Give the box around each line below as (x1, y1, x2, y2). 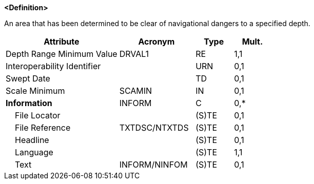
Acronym (138, 36, 175, 47)
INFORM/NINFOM (119, 159, 188, 170)
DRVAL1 (119, 49, 149, 59)
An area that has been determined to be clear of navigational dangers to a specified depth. (4, 19, 310, 28)
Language (15, 147, 53, 157)
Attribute (44, 36, 80, 47)
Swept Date (6, 73, 50, 84)
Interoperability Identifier (6, 61, 101, 71)
